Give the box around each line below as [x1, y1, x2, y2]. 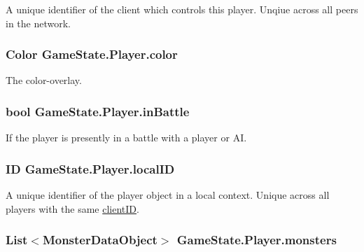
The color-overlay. [6, 73, 82, 87]
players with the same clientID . [6, 201, 139, 216]
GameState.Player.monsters [176, 231, 337, 248]
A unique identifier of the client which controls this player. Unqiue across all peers [6, 2, 358, 16]
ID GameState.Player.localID [6, 160, 175, 177]
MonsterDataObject [42, 231, 157, 248]
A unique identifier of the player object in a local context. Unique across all [6, 188, 330, 202]
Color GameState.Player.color [6, 45, 178, 63]
